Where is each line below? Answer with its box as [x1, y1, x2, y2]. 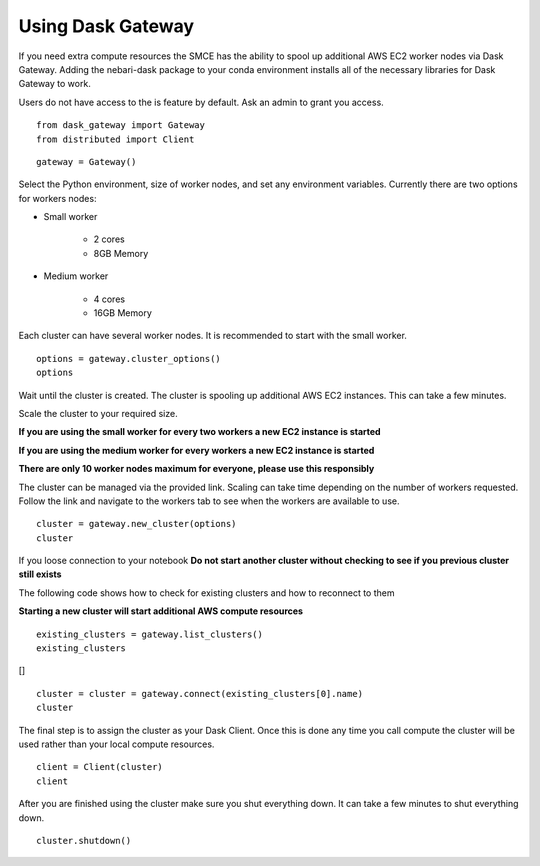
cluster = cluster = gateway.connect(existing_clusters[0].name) [36, 688, 364, 699]
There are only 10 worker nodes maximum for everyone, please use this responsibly [18, 463, 375, 475]
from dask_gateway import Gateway [36, 120, 205, 131]
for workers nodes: [18, 192, 97, 204]
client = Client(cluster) [36, 761, 164, 773]
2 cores [93, 233, 125, 245]
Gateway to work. [18, 78, 92, 90]
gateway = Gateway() [36, 156, 137, 167]
